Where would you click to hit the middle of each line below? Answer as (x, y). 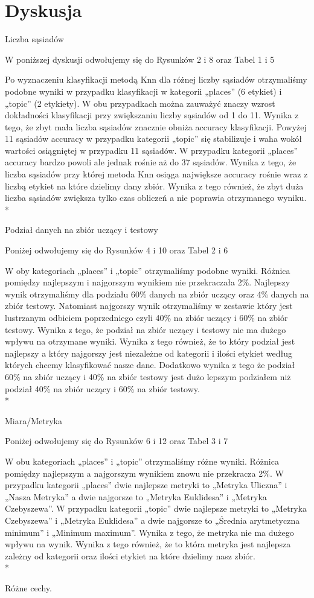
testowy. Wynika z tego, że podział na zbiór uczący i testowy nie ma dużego (146, 329)
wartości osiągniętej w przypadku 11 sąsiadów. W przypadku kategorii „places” (152, 150)
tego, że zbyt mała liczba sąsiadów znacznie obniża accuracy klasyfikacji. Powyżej (156, 126)
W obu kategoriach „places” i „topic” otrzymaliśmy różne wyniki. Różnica (142, 461)
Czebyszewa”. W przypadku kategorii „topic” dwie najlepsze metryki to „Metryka (156, 508)
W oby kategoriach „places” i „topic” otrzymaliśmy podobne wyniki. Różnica (148, 270)
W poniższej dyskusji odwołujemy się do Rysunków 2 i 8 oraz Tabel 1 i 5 (140, 59)
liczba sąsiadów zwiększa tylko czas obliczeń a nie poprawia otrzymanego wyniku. (156, 198)
